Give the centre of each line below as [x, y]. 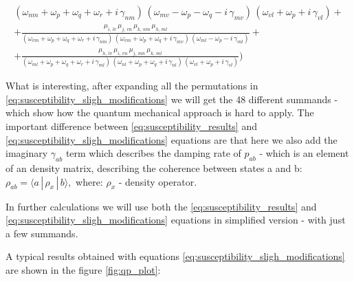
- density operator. [158, 181]
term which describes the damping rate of [153, 153]
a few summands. [42, 233]
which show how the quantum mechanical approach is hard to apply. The [160, 112]
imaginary [27, 153]
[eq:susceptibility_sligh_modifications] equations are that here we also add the [172, 139]
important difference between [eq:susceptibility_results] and [131, 126]
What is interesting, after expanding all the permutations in [132, 86]
